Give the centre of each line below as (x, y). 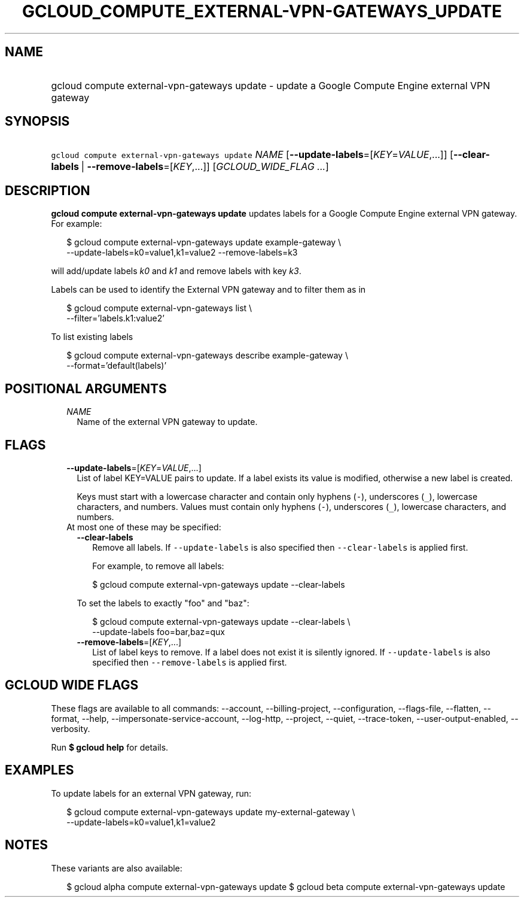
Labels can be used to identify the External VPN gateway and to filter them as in (208, 290)
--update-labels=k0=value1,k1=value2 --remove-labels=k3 (182, 253)
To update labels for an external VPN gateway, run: (151, 793)
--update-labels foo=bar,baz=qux (159, 631)
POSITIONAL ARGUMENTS (86, 388)
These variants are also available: (117, 868)
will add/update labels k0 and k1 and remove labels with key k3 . (176, 271)
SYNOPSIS (37, 122)
